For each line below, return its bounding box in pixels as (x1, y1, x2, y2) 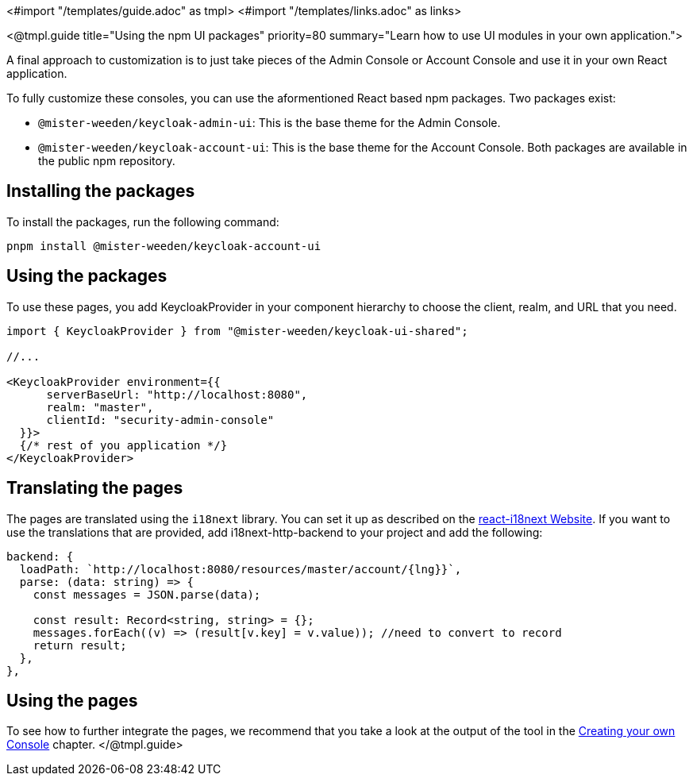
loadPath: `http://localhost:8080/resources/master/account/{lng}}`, (19, 562, 462, 576)
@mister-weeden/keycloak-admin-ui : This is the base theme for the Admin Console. (38, 116, 501, 129)
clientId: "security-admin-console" (46, 413, 275, 426)
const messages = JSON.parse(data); (33, 587, 261, 601)
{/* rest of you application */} (19, 438, 228, 452)
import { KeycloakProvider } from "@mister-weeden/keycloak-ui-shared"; (6, 324, 468, 337)
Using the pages (6, 690, 138, 711)
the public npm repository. (38, 154, 175, 168)
